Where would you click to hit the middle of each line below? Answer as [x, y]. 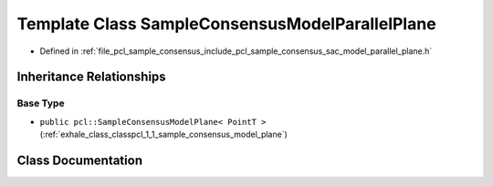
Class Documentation [80, 160]
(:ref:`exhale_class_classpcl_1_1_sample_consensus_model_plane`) [163, 134]
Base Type [41, 103]
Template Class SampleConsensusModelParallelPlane [227, 24]
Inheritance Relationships [91, 77]
